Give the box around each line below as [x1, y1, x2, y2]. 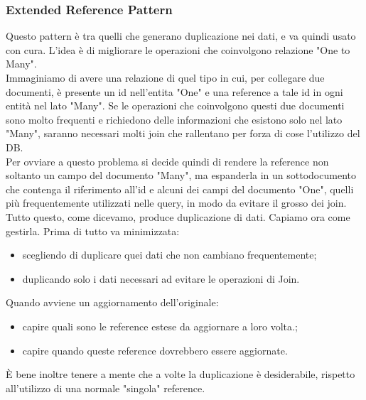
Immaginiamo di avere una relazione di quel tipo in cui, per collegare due [6, 70, 325, 85]
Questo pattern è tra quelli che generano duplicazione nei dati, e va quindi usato [6, 28, 356, 43]
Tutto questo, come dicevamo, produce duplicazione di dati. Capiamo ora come [6, 209, 350, 224]
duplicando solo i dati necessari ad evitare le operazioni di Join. [22, 271, 300, 286]
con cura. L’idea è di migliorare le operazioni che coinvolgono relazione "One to [6, 42, 350, 57]
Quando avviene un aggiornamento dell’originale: [6, 295, 219, 310]
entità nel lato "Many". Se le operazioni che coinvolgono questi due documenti [6, 98, 345, 113]
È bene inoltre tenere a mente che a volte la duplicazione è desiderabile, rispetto [6, 367, 355, 382]
